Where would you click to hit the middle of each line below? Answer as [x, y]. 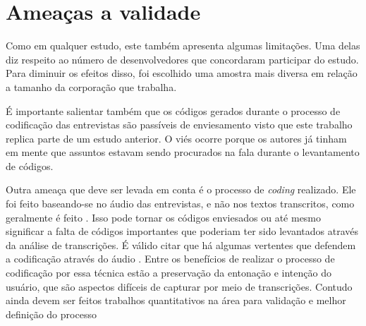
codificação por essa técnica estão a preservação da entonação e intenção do [169, 273]
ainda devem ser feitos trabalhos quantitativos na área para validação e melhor [176, 300]
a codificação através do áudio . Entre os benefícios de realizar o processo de [170, 259]
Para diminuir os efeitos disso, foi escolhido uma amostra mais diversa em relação [182, 73]
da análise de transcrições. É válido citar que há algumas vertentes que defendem [181, 244]
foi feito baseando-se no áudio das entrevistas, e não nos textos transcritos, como [180, 204]
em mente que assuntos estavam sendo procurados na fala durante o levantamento [183, 152]
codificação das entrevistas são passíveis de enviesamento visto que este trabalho [179, 125]
